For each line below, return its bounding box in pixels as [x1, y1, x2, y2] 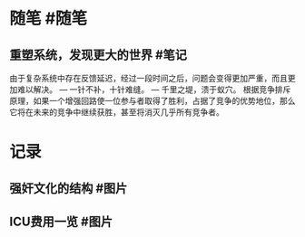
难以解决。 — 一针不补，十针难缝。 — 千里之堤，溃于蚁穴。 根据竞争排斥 [16, 84, 291, 95]
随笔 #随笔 [9, 8, 88, 29]
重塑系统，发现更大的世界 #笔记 [9, 47, 188, 62]
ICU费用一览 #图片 [9, 213, 113, 229]
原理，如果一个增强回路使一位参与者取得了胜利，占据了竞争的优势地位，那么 [9, 96, 296, 106]
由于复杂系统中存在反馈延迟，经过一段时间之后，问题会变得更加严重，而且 [9, 73, 288, 83]
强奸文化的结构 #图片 [9, 180, 128, 195]
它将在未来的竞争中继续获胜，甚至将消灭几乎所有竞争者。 [9, 107, 224, 118]
